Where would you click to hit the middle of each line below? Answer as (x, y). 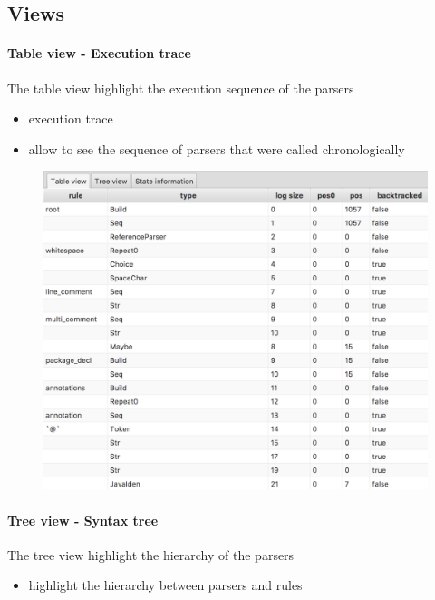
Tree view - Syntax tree (83, 520)
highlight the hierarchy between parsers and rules (165, 585)
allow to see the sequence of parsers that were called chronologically (217, 148)
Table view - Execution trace (99, 53)
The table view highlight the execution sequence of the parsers (181, 88)
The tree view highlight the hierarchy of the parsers (151, 554)
